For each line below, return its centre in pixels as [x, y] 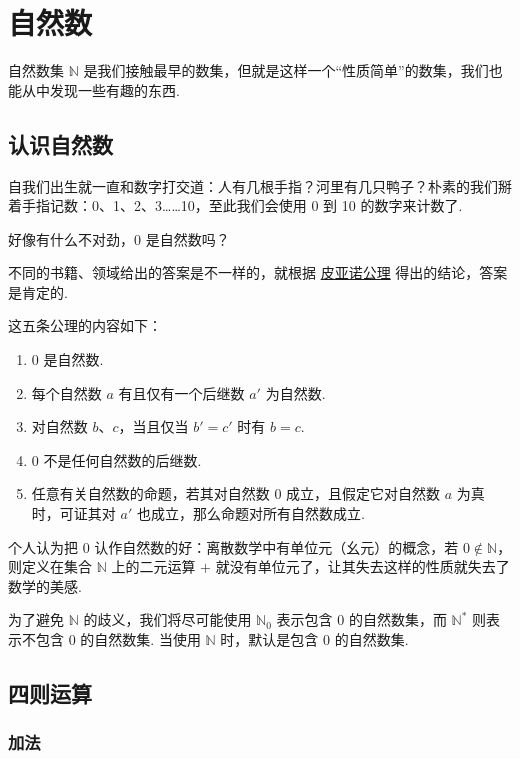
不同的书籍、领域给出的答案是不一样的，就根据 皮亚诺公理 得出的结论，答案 [258, 272]
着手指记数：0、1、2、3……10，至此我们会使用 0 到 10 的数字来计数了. [235, 205]
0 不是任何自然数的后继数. [116, 459]
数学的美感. [45, 585]
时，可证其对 [73, 513]
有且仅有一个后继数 [181, 392]
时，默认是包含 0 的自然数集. [314, 639]
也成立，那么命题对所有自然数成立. [250, 513]
